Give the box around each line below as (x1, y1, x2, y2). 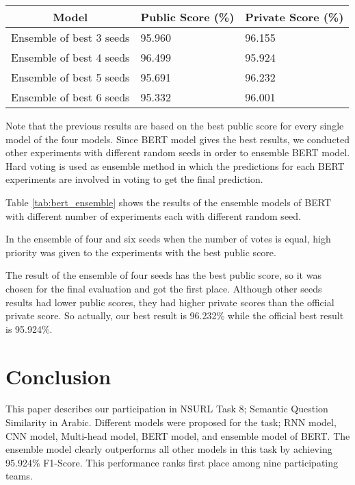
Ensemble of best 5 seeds (11, 69, 130, 85)
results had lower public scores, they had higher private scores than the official (5, 295, 334, 309)
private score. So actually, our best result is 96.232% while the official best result (5, 308, 344, 323)
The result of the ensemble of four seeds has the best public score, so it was (5, 268, 321, 282)
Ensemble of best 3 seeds (11, 29, 130, 45)
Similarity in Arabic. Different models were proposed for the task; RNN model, (5, 415, 337, 430)
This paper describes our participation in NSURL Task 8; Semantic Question (5, 401, 328, 416)
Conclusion (5, 362, 111, 390)
